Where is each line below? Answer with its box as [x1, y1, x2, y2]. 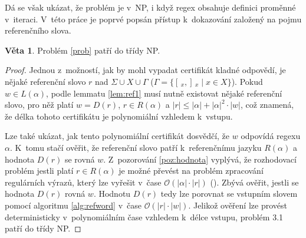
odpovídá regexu [241, 130, 301, 142]
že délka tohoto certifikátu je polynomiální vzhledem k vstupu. [5, 110, 233, 122]
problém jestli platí [5, 164, 74, 177]
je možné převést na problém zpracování [119, 164, 264, 177]
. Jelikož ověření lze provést [188, 199, 287, 211]
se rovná [64, 153, 95, 165]
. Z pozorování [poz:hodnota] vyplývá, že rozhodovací [103, 153, 297, 165]
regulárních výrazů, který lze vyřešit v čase [5, 176, 162, 188]
